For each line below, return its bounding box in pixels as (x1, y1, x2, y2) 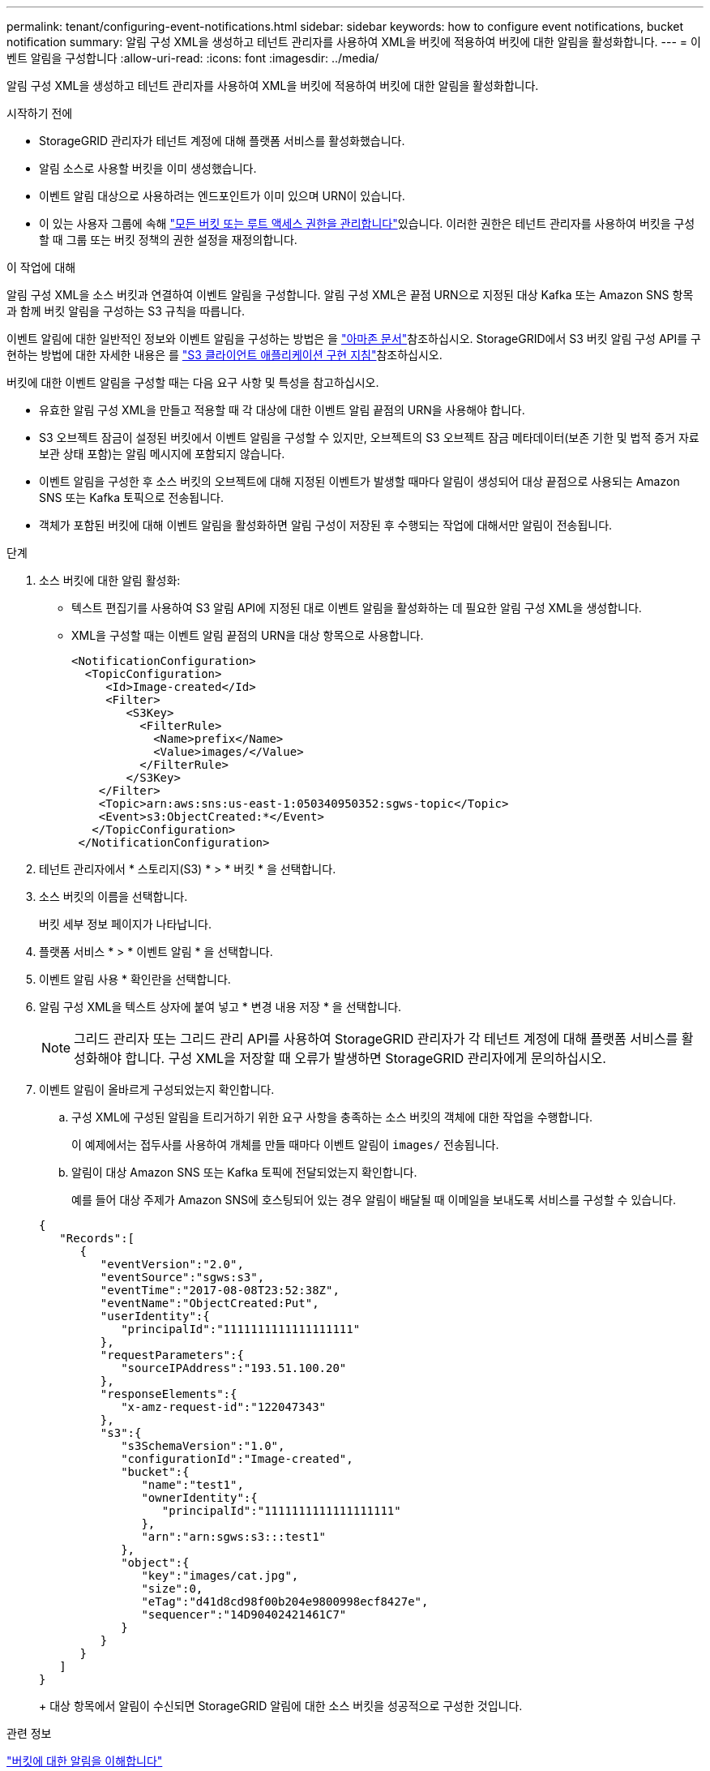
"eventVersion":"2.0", (100, 1258, 244, 1271)
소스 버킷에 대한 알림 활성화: (39, 573, 181, 587)
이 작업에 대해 (6, 260, 76, 274)
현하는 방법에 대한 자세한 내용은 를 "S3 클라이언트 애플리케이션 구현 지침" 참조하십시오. (6, 348, 443, 362)
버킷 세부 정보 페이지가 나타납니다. (39, 917, 212, 931)
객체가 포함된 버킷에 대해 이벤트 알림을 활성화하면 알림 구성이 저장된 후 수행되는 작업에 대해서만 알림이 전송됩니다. (39, 518, 613, 532)
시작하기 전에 (6, 106, 73, 120)
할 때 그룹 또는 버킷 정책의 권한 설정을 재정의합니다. (39, 233, 297, 247)
